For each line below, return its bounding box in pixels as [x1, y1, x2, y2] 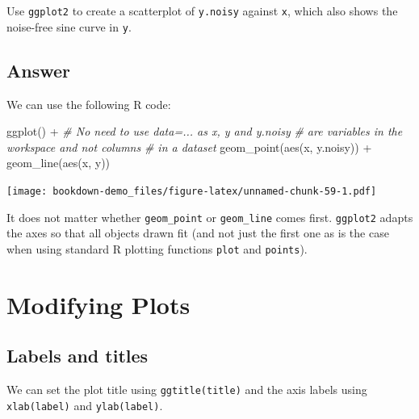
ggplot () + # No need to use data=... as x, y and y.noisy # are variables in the [6, 123, 403, 140]
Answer [6, 57, 71, 82]
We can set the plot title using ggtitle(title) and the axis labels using [6, 381, 367, 398]
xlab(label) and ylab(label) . [6, 396, 163, 413]
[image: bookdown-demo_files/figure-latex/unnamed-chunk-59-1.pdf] [6, 185, 377, 197]
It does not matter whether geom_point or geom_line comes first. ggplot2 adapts [6, 208, 413, 225]
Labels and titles [6, 343, 149, 368]
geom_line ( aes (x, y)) [6, 154, 111, 171]
